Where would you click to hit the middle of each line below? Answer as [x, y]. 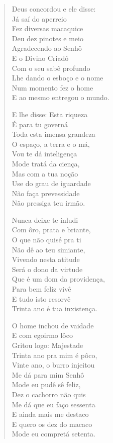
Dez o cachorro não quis [49, 394]
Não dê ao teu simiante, [48, 249]
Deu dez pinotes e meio [47, 38]
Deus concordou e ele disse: [54, 9]
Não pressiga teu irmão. [48, 203]
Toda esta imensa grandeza [53, 134]
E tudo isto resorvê [41, 298]
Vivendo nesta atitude [46, 259]
